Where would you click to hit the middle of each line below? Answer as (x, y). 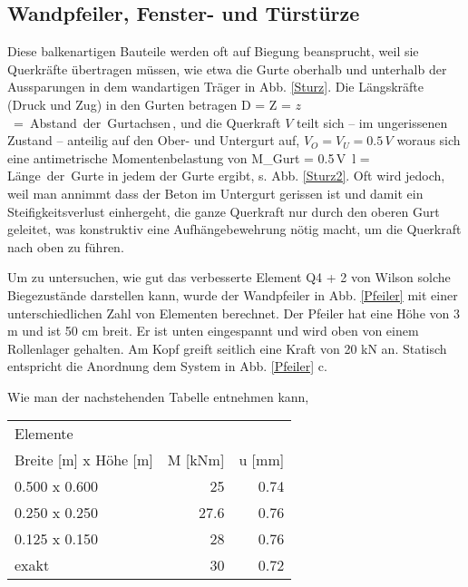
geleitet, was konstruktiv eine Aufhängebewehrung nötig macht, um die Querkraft (234, 229)
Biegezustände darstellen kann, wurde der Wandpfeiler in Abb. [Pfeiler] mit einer (233, 294)
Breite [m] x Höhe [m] (84, 460)
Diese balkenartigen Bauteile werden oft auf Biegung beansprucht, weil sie (213, 51)
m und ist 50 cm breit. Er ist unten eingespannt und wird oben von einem (213, 331)
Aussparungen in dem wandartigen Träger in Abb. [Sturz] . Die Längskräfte (216, 87)
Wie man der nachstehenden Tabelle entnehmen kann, (158, 396)
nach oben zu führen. (66, 246)
